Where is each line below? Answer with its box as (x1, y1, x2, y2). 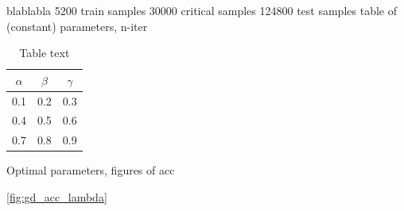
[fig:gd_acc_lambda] (6, 189, 107, 205)
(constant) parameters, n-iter (6, 17, 148, 34)
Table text (19, 44, 70, 61)
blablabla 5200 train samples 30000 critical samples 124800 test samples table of (6, 2, 397, 18)
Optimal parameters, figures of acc (6, 162, 175, 178)
